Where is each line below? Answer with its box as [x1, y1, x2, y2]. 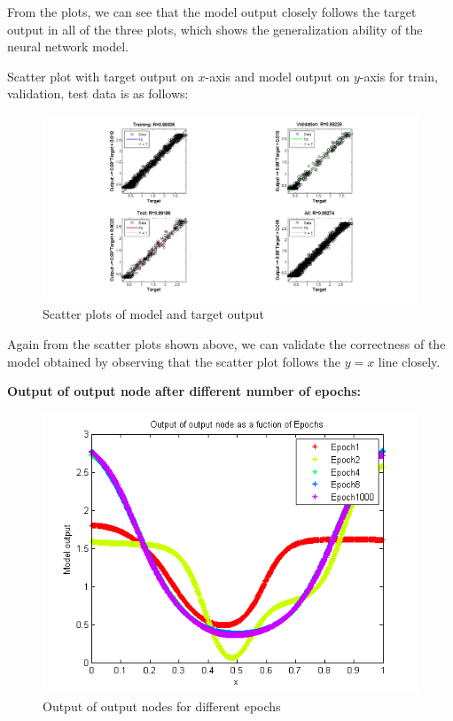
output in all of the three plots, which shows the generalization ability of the [7, 19, 423, 38]
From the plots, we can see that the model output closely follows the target [7, 3, 417, 20]
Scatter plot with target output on [7, 66, 194, 85]
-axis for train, [359, 66, 438, 85]
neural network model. [7, 37, 129, 56]
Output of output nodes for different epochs [43, 696, 281, 715]
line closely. [378, 352, 441, 370]
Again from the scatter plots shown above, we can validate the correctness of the [7, 334, 446, 353]
